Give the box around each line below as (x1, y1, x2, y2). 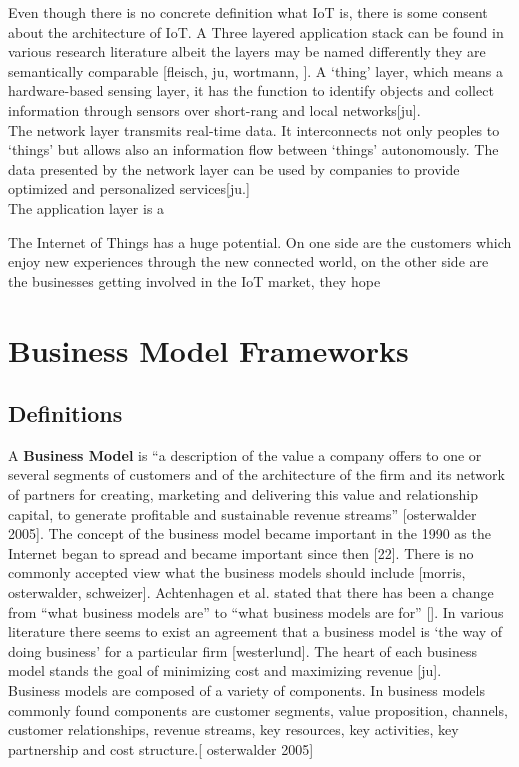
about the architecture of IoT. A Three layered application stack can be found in (8, 21, 504, 42)
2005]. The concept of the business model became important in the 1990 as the (8, 523, 491, 544)
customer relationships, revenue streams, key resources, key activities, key (8, 719, 459, 740)
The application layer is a (8, 197, 165, 218)
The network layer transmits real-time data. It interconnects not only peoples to (8, 119, 500, 140)
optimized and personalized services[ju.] (8, 178, 250, 199)
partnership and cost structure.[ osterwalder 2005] (8, 738, 314, 759)
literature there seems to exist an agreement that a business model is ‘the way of (8, 621, 503, 642)
